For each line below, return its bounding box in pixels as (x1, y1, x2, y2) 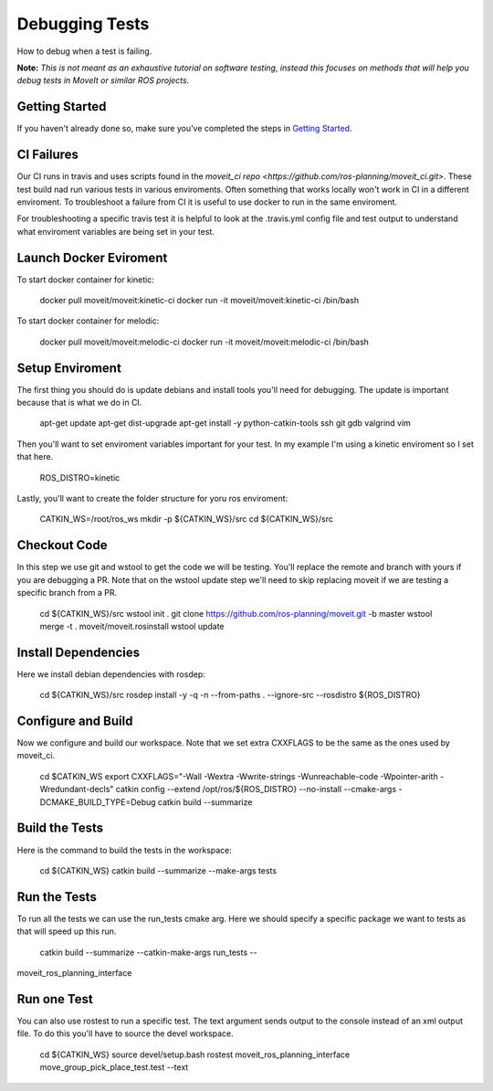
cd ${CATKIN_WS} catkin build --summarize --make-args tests (39, 864, 278, 876)
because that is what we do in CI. (16, 397, 142, 408)
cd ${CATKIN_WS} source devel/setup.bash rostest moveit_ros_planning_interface (39, 1049, 351, 1060)
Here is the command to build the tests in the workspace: (16, 844, 233, 855)
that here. (16, 451, 54, 462)
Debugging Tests (16, 14, 150, 34)
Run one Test (16, 991, 93, 1007)
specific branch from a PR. (16, 588, 118, 598)
